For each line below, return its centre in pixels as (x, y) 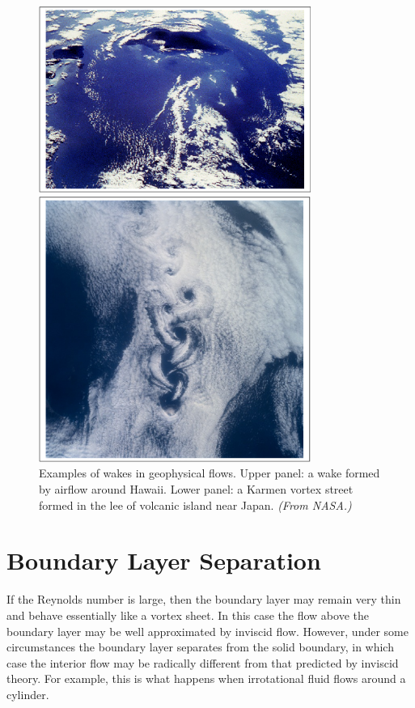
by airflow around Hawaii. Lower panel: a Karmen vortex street (196, 489)
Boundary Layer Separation (164, 560)
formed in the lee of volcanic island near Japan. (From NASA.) (195, 505)
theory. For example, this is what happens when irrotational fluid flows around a (206, 678)
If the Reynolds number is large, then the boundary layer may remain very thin (204, 599)
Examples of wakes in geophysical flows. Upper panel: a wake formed (210, 473)
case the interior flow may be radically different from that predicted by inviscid (203, 662)
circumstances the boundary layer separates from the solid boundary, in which (200, 647)
